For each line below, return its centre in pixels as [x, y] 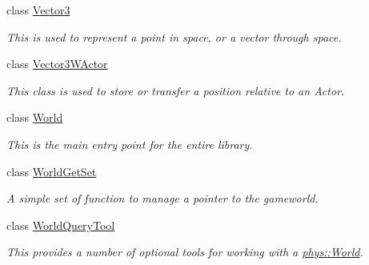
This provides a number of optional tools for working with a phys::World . [185, 252]
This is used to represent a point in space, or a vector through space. [174, 36]
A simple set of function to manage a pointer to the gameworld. [162, 198]
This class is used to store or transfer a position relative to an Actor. [176, 90]
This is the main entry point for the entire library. [130, 144]
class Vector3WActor [57, 64]
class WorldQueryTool [61, 225]
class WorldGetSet [52, 171]
